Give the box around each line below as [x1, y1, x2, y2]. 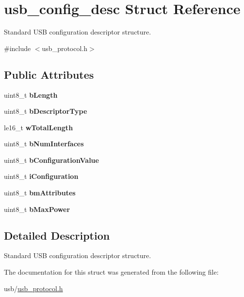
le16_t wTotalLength [4, 122, 73, 132]
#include [4, 43, 31, 53]
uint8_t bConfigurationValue [4, 155, 99, 165]
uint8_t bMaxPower [4, 204, 70, 214]
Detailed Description [4, 227, 110, 243]
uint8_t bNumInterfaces [4, 139, 84, 149]
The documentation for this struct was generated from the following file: [4, 267, 219, 277]
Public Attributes [4, 67, 94, 82]
